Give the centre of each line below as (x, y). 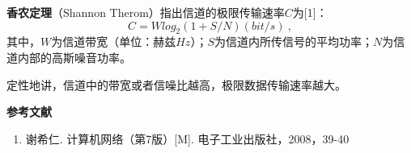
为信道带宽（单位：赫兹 (114, 41)
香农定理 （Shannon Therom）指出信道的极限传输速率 (146, 12)
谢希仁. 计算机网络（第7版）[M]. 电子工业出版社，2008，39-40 (187, 138)
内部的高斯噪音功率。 (74, 57)
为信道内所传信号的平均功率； (293, 41)
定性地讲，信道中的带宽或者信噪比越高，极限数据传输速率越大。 (176, 84)
